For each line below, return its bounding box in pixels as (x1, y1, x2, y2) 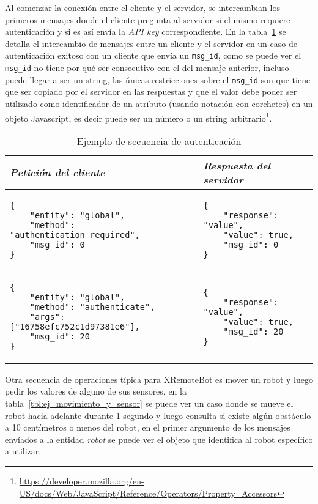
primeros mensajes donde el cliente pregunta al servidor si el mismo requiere (5, 13, 290, 26)
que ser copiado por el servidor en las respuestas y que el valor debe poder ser (5, 85, 297, 98)
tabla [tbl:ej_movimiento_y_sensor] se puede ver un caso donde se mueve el (5, 396, 294, 409)
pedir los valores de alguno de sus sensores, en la (5, 385, 187, 398)
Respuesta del (203, 158, 271, 172)
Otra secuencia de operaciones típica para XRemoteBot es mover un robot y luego (5, 372, 313, 385)
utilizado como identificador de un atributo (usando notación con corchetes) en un (5, 97, 313, 109)
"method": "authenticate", (29, 302, 155, 312)
